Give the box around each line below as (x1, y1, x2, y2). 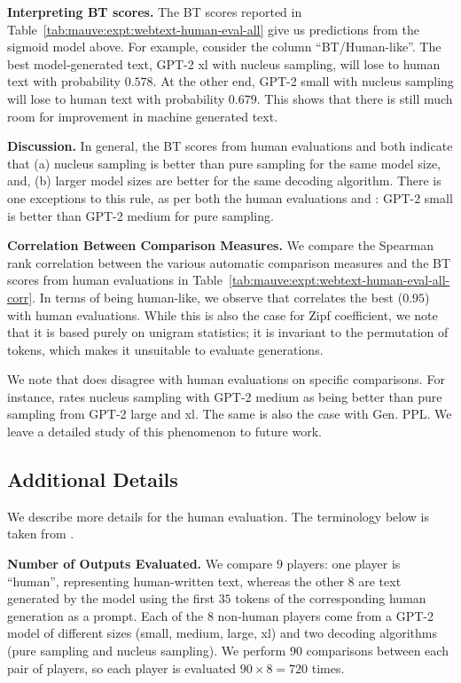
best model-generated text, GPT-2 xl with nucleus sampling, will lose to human (7, 54, 441, 73)
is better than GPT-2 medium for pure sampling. (7, 206, 274, 224)
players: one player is (286, 554, 401, 573)
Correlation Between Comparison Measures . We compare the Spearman (7, 236, 434, 255)
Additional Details (7, 466, 178, 493)
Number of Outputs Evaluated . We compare (7, 554, 273, 573)
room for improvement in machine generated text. (7, 106, 278, 125)
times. (311, 658, 345, 677)
